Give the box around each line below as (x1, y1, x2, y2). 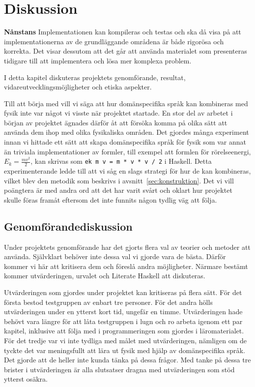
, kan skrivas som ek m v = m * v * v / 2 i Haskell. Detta (30, 156, 212, 166)
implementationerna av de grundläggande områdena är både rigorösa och (4, 36, 224, 46)
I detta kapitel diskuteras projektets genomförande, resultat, (4, 72, 186, 82)
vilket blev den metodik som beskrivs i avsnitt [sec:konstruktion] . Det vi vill (4, 175, 234, 185)
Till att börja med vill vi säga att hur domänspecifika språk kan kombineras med (4, 98, 248, 108)
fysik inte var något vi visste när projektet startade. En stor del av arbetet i (4, 108, 233, 118)
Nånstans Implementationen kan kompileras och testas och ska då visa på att (4, 27, 241, 37)
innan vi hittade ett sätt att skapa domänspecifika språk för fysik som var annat (4, 137, 246, 147)
